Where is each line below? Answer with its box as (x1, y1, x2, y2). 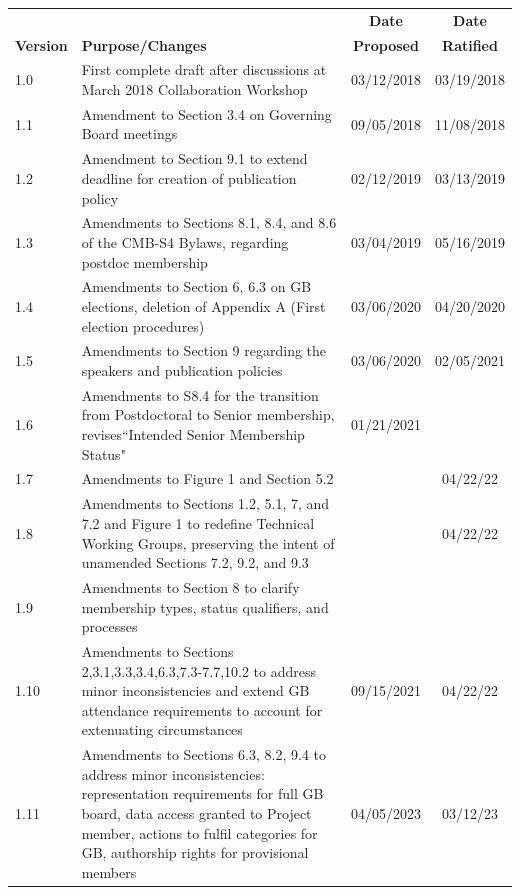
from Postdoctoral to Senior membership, (81, 404, 335, 425)
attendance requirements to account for (81, 699, 323, 720)
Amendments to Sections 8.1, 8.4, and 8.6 (81, 212, 337, 233)
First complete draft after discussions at (81, 59, 327, 80)
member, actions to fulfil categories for (81, 822, 318, 843)
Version (15, 34, 68, 55)
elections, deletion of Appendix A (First (81, 295, 326, 316)
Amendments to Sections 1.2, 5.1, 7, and (81, 493, 330, 514)
